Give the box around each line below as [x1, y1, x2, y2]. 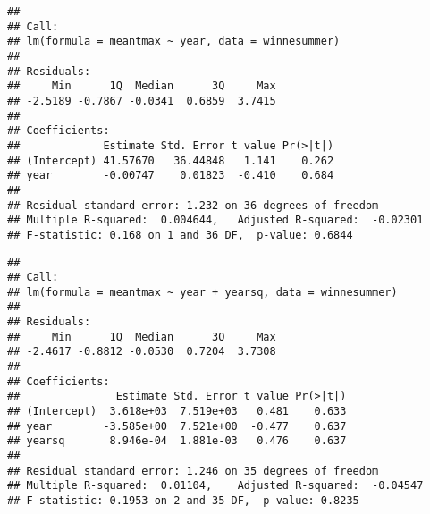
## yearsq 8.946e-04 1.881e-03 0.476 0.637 [7, 434, 347, 448]
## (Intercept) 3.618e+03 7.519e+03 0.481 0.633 [7, 405, 347, 418]
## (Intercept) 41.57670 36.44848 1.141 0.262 [7, 154, 334, 167]
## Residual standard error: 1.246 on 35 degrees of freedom [7, 464, 379, 477]
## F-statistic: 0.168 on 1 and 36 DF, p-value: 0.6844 [7, 228, 353, 241]
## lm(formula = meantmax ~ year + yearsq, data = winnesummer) [7, 285, 398, 299]
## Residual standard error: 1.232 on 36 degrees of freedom [7, 198, 379, 212]
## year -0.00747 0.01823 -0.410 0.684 [7, 169, 334, 182]
